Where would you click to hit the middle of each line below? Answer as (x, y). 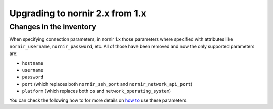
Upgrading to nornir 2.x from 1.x (78, 13)
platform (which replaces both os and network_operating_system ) (97, 91)
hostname (33, 63)
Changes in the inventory (53, 27)
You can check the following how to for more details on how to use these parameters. (99, 100)
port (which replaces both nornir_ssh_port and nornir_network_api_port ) (107, 84)
